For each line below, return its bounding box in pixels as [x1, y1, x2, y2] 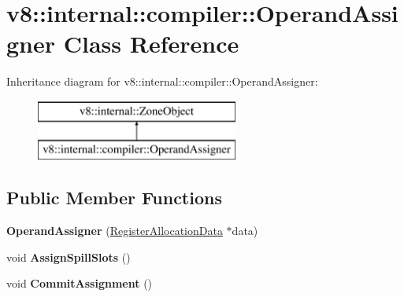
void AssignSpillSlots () [6, 248, 131, 265]
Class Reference [63, 27, 239, 60]
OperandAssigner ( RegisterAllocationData [6, 222, 223, 239]
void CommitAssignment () [6, 275, 153, 291]
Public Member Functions [6, 185, 222, 210]
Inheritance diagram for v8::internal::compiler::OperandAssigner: [6, 73, 318, 90]
